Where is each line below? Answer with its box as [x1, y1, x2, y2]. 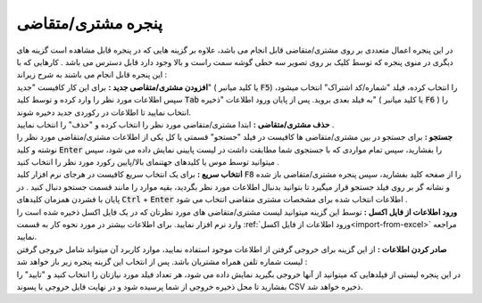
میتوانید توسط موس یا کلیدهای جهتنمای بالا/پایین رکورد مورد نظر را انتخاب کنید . [16, 157, 280, 168]
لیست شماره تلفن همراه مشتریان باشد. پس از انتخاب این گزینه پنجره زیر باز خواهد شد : [16, 257, 308, 267]
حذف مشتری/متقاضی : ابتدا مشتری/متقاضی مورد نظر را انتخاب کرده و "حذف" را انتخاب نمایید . [16, 119, 335, 129]
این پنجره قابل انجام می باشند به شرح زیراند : [16, 70, 168, 80]
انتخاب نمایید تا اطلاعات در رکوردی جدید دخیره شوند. [16, 107, 192, 118]
